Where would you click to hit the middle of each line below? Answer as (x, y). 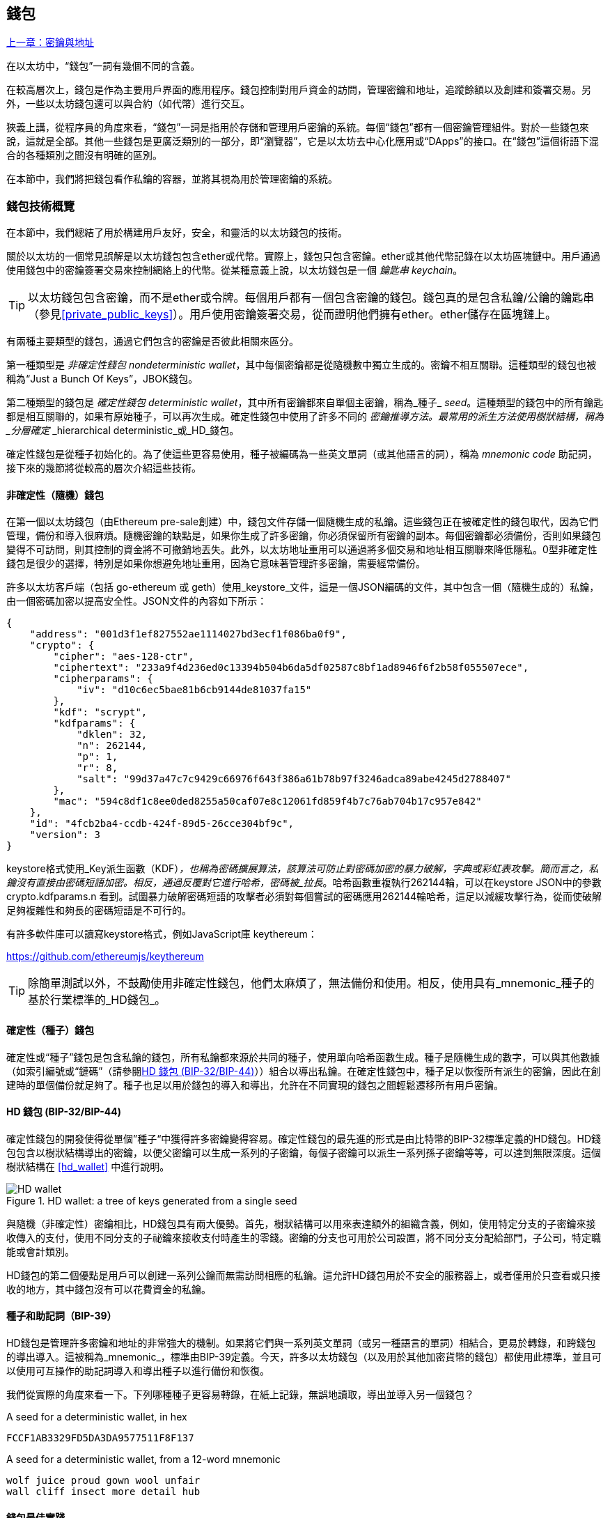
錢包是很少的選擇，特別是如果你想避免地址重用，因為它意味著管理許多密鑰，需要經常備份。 (216, 564)
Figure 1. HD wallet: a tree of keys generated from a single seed (152, 1200)
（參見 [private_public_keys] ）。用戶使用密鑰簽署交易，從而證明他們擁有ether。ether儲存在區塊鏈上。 (292, 315)
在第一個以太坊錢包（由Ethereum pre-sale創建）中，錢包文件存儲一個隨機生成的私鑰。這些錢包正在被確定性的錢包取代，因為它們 (303, 522)
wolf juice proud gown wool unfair (103, 1481)
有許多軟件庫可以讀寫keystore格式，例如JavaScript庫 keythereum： (162, 934)
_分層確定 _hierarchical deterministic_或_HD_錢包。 (123, 431)
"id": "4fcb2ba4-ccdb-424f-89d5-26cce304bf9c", (162, 824)
